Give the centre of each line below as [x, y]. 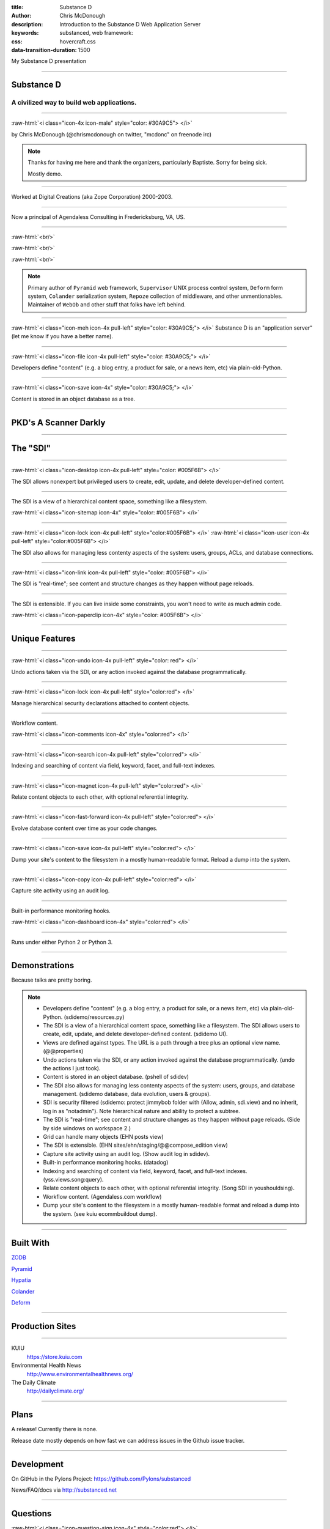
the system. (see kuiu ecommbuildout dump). [100, 1213]
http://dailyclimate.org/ [55, 1391]
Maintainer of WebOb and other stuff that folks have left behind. [107, 305]
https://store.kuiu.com [54, 1357]
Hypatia [21, 1280]
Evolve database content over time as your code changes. [85, 828]
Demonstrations [43, 965]
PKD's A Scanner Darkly [58, 422]
